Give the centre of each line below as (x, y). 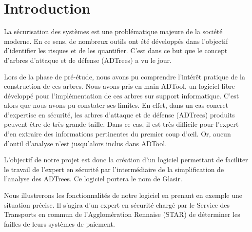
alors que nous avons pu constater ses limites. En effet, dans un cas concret (116, 105)
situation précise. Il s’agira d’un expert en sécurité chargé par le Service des (117, 204)
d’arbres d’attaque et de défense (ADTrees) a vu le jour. (88, 60)
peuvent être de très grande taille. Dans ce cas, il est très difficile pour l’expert (121, 124)
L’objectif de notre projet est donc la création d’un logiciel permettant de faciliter (126, 160)
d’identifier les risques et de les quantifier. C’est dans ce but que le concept (116, 50)
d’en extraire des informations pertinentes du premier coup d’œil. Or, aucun (117, 134)
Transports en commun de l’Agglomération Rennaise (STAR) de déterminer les (122, 214)
